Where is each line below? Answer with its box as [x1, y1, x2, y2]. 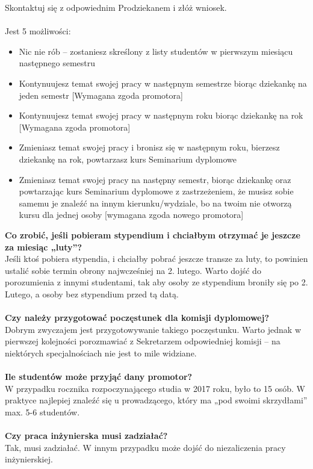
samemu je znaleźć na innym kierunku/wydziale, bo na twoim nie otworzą [19, 196, 292, 209]
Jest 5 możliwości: [5, 25, 71, 37]
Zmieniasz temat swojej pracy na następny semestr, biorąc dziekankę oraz [19, 173, 291, 185]
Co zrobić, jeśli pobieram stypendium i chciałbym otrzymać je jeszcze [5, 228, 300, 241]
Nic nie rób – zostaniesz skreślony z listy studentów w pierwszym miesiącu [19, 45, 293, 57]
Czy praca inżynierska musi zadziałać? [5, 429, 168, 441]
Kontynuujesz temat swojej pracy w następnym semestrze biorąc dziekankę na [19, 76, 307, 89]
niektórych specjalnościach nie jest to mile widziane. [5, 346, 197, 359]
